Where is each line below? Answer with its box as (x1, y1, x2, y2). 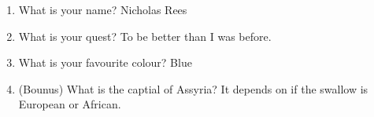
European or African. (18, 96, 121, 112)
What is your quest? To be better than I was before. (18, 27, 272, 44)
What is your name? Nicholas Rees (18, 2, 187, 17)
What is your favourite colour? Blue (18, 54, 192, 71)
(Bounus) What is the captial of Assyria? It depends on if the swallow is (18, 80, 368, 97)
